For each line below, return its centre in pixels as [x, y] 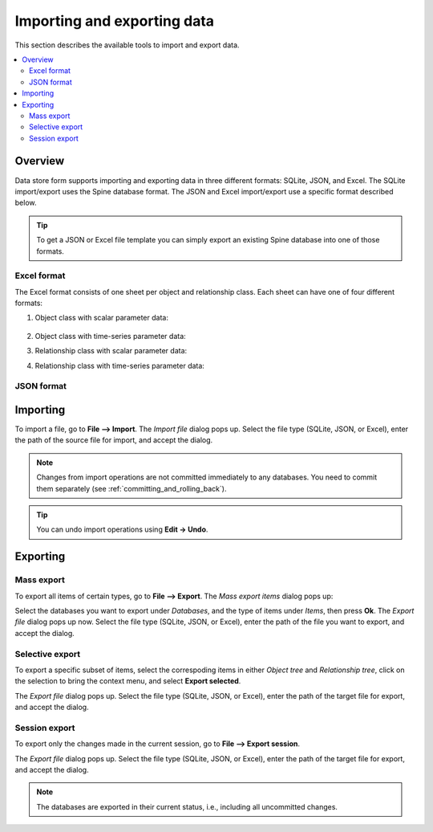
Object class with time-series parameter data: [110, 336]
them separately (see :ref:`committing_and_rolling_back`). [132, 488]
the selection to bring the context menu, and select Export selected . [128, 681]
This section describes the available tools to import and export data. [127, 45]
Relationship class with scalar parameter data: [111, 351]
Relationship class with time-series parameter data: [119, 365]
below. [26, 203]
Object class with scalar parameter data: [101, 318]
